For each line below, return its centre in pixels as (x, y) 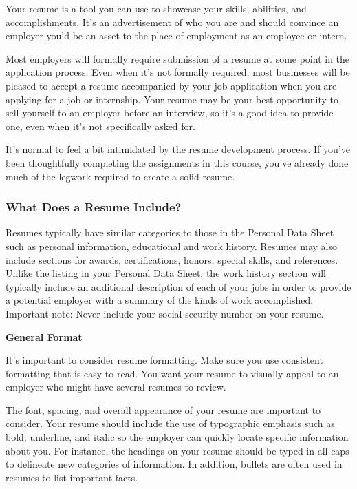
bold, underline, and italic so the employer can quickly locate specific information (177, 437)
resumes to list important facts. (72, 477)
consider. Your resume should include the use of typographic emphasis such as (170, 423)
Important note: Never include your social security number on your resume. (165, 313)
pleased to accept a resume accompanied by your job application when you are (171, 85)
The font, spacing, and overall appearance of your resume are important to (163, 409)
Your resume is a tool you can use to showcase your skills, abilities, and (156, 8)
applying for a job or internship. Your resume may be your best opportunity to (172, 99)
